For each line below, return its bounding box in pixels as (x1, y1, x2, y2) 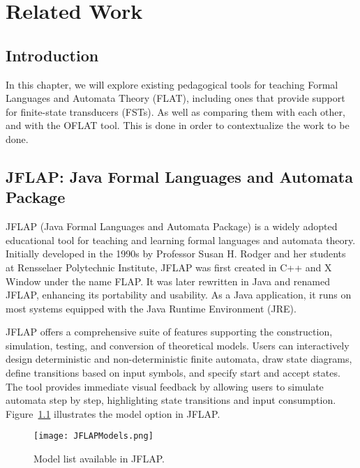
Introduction (6, 44, 99, 66)
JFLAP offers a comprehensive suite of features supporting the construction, (6, 324, 333, 339)
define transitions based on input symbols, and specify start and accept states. (6, 365, 340, 380)
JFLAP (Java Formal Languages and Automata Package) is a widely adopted (6, 219, 338, 234)
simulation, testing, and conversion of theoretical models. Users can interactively (6, 338, 350, 352)
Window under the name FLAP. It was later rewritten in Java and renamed (6, 273, 330, 288)
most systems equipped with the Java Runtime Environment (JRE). (6, 301, 297, 315)
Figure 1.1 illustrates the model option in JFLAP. (6, 406, 220, 421)
